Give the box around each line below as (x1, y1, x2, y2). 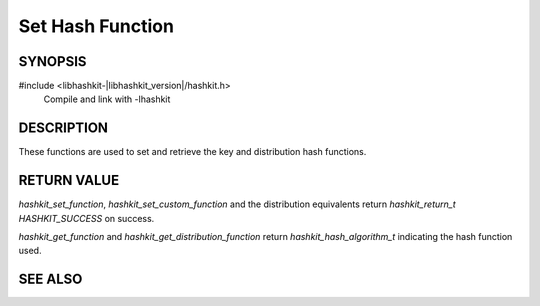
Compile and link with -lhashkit (43, 93, 171, 105)
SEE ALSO (18, 271, 83, 288)
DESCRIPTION (18, 120, 109, 137)
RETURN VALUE (18, 172, 120, 189)
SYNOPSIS (18, 53, 87, 70)
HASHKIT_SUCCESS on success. (18, 212, 155, 224)
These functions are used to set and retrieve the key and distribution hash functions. (18, 146, 367, 158)
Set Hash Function (18, 15, 175, 37)
